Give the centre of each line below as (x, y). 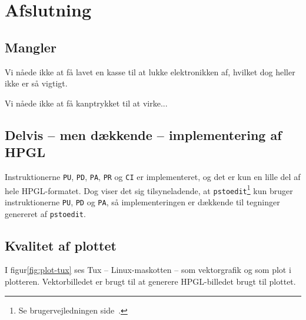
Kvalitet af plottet (61, 245)
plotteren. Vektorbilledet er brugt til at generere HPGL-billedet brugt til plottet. (150, 281)
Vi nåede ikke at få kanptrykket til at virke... (86, 103)
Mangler (31, 47)
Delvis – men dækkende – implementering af (143, 134)
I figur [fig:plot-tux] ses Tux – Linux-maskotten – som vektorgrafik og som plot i (148, 270)
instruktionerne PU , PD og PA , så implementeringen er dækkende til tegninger (142, 201)
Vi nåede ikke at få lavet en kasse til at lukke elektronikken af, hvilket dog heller (150, 71)
